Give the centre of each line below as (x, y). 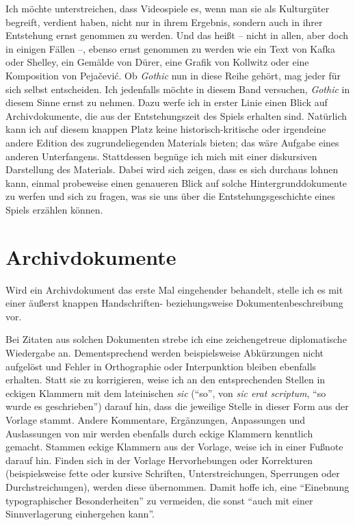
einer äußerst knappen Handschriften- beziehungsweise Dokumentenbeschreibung (174, 303)
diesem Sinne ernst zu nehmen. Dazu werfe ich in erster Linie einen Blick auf (167, 102)
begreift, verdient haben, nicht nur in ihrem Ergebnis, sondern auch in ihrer (164, 22)
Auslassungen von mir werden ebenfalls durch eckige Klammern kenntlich (159, 433)
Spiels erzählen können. (54, 209)
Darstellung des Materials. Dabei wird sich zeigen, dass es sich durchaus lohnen (172, 169)
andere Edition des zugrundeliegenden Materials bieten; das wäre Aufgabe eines (172, 142)
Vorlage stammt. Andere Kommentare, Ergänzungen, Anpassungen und (156, 419)
